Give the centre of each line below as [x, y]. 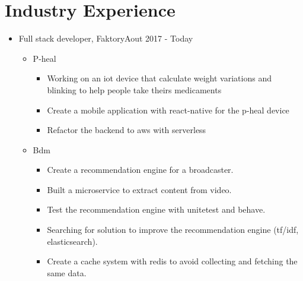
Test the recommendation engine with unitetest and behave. [156, 209]
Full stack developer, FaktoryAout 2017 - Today [106, 38]
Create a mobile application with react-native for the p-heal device [168, 110]
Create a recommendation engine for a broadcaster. [140, 170]
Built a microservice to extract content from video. [139, 189]
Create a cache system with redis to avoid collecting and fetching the [172, 261]
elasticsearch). [72, 241]
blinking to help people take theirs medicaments [134, 89]
